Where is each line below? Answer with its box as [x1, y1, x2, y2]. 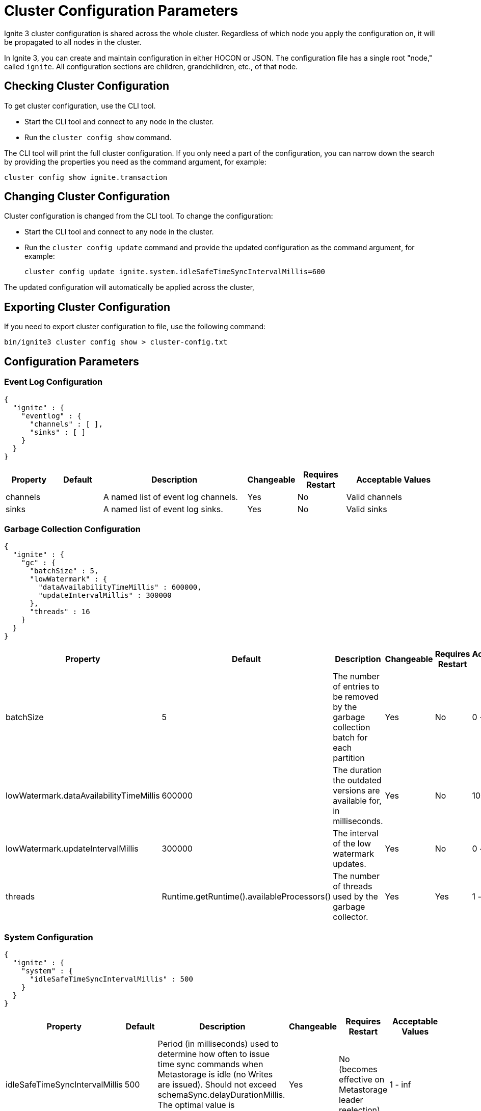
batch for [333, 732, 368, 743]
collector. [333, 912, 368, 922]
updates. [333, 859, 366, 869]
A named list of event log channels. [103, 491, 238, 502]
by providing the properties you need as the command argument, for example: [4, 157, 266, 166]
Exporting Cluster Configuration [4, 300, 171, 313]
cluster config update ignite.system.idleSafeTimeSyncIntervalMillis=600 [24, 268, 326, 276]
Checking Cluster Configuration [4, 80, 170, 93]
